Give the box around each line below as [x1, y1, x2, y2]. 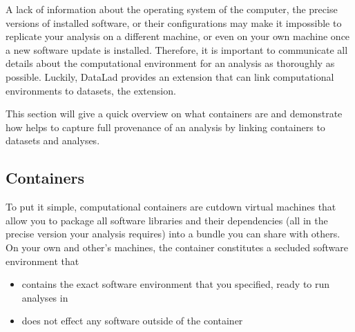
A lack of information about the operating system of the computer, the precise [6, 2, 338, 16]
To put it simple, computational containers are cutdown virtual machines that [6, 199, 336, 214]
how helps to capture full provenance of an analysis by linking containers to [6, 119, 325, 134]
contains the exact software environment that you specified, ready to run [21, 277, 330, 291]
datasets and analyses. [6, 133, 100, 148]
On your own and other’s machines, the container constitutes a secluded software [6, 240, 349, 254]
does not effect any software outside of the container [21, 313, 243, 328]
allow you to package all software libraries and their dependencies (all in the [6, 213, 328, 227]
